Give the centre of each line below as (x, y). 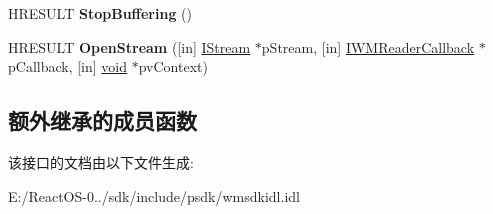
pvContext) (173, 66)
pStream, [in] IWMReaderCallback (368, 46)
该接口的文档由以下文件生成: (101, 161)
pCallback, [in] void (68, 66)
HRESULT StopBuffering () (100, 13)
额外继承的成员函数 (102, 120)
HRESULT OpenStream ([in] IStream (129, 46)
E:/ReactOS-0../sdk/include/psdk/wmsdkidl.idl (154, 195)
